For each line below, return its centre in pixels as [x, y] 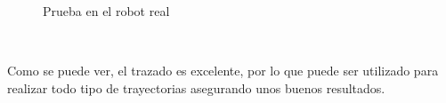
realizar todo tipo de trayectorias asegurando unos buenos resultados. [196, 87]
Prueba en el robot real [106, 11]
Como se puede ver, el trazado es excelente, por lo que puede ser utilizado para [223, 71]
